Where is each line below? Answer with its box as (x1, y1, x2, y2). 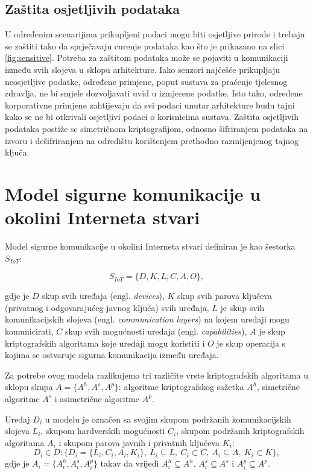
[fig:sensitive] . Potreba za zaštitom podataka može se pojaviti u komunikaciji (5, 51, 288, 64)
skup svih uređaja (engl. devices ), (42, 289, 165, 302)
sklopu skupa (5, 380, 53, 393)
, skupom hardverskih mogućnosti (40, 424, 165, 437)
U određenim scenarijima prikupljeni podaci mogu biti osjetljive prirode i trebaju (5, 28, 305, 40)
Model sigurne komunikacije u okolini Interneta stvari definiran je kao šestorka (5, 240, 296, 253)
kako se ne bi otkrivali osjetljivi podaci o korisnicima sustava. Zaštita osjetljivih (5, 110, 299, 123)
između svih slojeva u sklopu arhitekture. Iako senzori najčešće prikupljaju (5, 63, 280, 75)
